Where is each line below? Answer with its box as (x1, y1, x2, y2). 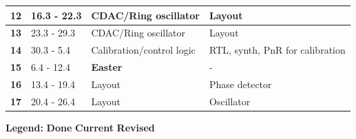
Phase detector (209, 76, 272, 91)
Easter (91, 60, 123, 74)
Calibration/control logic (91, 43, 196, 57)
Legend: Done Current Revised (6, 120, 155, 134)
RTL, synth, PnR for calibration (209, 43, 346, 57)
